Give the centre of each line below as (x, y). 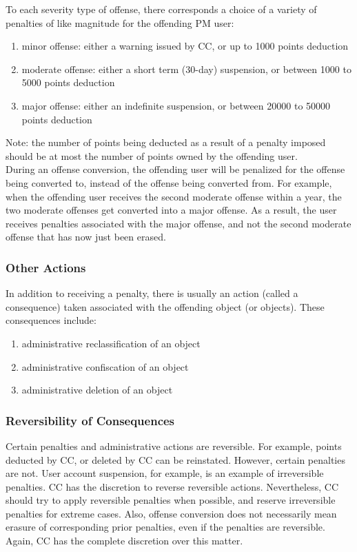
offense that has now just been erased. (86, 237)
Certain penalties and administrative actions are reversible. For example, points (174, 446)
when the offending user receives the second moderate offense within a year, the (174, 196)
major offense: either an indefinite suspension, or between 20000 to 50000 (176, 105)
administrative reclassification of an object (111, 343)
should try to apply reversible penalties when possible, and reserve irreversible (171, 500)
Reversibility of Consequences (90, 420)
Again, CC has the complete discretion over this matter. (124, 541)
